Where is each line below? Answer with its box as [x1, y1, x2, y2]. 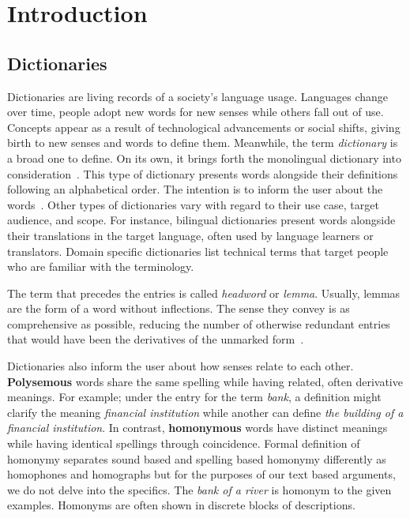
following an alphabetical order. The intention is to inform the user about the [7, 181, 383, 197]
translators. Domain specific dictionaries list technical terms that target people [7, 242, 389, 259]
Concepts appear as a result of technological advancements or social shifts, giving [7, 118, 401, 135]
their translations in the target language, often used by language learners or [7, 227, 374, 243]
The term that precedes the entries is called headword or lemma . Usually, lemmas [7, 284, 401, 301]
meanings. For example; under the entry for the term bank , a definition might [7, 388, 382, 405]
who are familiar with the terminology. [7, 258, 194, 275]
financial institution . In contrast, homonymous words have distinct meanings [7, 419, 388, 436]
